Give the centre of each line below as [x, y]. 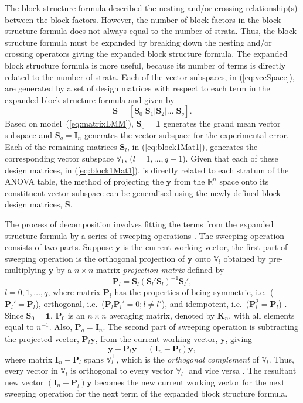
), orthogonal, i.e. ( [70, 304]
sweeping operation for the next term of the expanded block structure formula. [146, 393]
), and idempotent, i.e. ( [205, 304]
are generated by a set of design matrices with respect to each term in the [137, 88]
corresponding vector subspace [59, 158]
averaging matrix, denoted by [162, 315]
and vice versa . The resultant [243, 370]
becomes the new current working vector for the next [190, 382]
